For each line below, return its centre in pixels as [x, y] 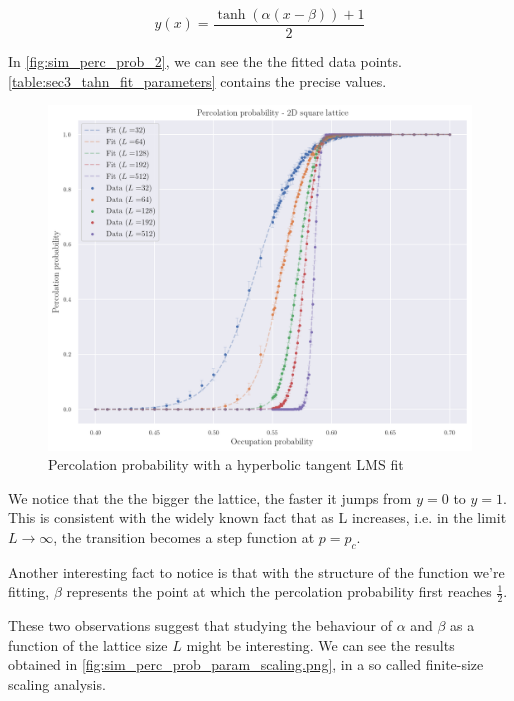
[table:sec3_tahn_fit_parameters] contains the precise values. [197, 80]
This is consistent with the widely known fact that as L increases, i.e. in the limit [257, 517]
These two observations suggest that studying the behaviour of [200, 625]
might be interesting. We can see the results [320, 644]
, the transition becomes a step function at [184, 536]
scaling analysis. [57, 683]
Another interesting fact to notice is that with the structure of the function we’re [256, 571]
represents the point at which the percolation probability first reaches [279, 591]
